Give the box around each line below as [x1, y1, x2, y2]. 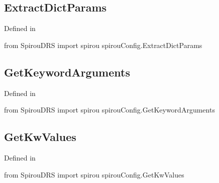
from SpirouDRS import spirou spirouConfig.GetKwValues [4, 169, 184, 179]
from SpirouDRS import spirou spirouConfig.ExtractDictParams [4, 39, 202, 50]
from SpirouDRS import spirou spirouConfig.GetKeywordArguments [4, 104, 215, 115]
